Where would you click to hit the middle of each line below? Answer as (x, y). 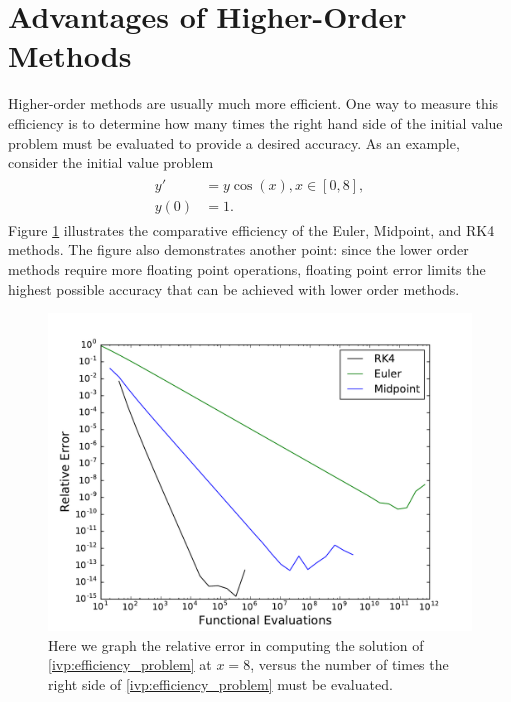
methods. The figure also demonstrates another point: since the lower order (238, 249)
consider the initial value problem (111, 162)
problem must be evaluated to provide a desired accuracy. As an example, (234, 142)
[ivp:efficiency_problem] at (130, 664)
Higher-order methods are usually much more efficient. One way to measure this (253, 103)
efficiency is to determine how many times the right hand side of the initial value (255, 122)
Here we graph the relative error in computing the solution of (236, 644)
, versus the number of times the (349, 664)
